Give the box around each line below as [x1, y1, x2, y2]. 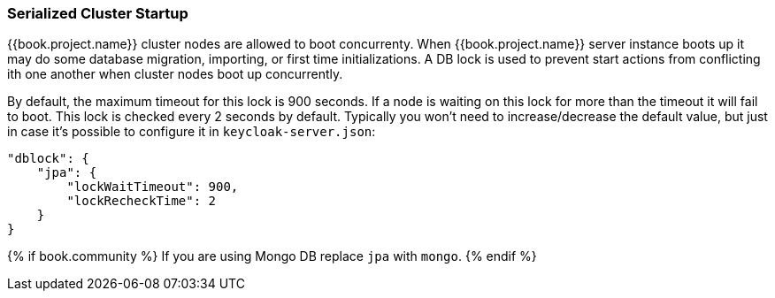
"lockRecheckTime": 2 [66, 194, 217, 209]
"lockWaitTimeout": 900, [66, 180, 239, 195]
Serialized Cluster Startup [7, 4, 188, 22]
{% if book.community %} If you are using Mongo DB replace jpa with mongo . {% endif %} [7, 248, 537, 264]
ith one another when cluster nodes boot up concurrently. [7, 66, 343, 82]
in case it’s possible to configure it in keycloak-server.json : [7, 124, 376, 140]
